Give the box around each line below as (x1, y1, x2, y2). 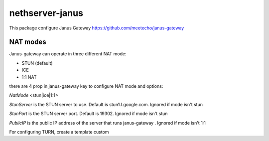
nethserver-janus (9, 7, 83, 18)
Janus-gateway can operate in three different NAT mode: (9, 51, 127, 57)
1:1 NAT (21, 74, 37, 80)
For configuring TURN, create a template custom (9, 129, 109, 135)
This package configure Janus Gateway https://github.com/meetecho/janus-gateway (9, 25, 184, 31)
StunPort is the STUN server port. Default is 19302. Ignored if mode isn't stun (9, 111, 168, 117)
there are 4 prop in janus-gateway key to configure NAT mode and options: (9, 83, 163, 89)
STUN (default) (21, 60, 53, 66)
